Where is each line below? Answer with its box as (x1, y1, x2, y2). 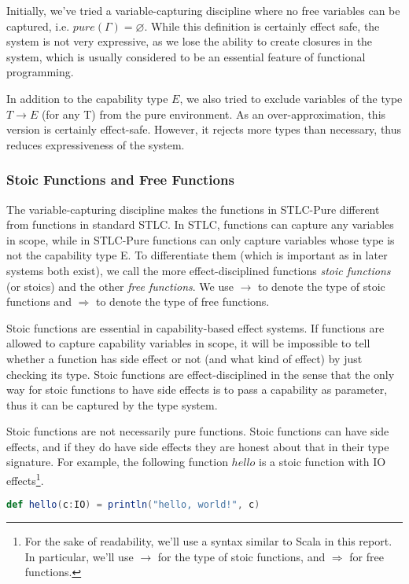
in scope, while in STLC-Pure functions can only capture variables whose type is (6, 231, 395, 248)
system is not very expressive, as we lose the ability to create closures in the (6, 33, 373, 50)
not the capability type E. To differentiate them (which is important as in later (6, 247, 388, 263)
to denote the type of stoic (257, 277, 385, 294)
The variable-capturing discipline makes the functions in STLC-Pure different (6, 200, 380, 217)
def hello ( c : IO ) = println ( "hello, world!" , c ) (6, 499, 260, 511)
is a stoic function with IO (259, 454, 386, 470)
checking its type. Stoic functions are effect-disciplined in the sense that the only (6, 365, 395, 382)
